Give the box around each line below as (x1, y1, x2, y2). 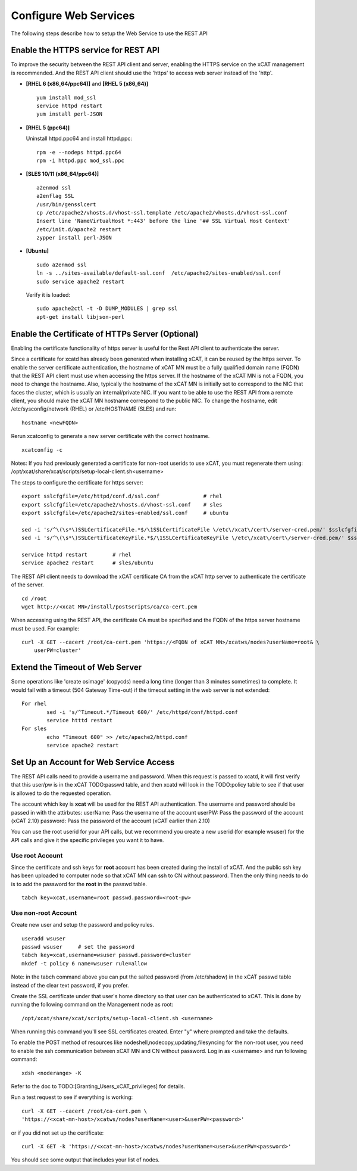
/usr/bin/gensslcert (36, 201, 96, 208)
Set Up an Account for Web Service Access (11, 757, 175, 767)
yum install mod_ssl (36, 94, 96, 101)
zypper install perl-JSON (36, 234, 112, 241)
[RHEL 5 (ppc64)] (26, 124, 70, 131)
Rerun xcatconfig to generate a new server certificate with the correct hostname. (11, 433, 210, 440)
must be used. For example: (11, 625, 80, 632)
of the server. (11, 581, 44, 588)
